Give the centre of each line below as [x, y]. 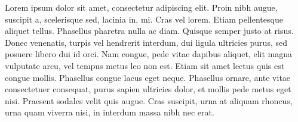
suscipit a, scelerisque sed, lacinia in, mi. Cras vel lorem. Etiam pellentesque [144, 19]
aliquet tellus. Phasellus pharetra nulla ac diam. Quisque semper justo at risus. [149, 31]
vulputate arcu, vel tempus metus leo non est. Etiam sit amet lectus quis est [145, 65]
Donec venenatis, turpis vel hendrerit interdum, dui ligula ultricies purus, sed [146, 42]
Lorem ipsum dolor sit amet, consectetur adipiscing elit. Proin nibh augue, [141, 7]
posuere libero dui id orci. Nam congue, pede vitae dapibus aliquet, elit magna [148, 54]
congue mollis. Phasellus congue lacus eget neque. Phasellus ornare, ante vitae [148, 77]
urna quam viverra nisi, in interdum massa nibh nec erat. [110, 112]
